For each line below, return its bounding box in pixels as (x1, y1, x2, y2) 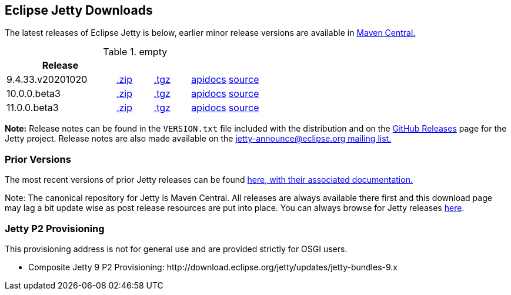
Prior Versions (5, 153, 71, 165)
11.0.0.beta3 (6, 102, 59, 114)
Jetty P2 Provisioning (5, 222, 105, 234)
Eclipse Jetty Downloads (5, 3, 153, 18)
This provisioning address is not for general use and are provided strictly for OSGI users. (5, 243, 348, 254)
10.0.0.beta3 (6, 88, 61, 100)
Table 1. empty (103, 46, 168, 58)
